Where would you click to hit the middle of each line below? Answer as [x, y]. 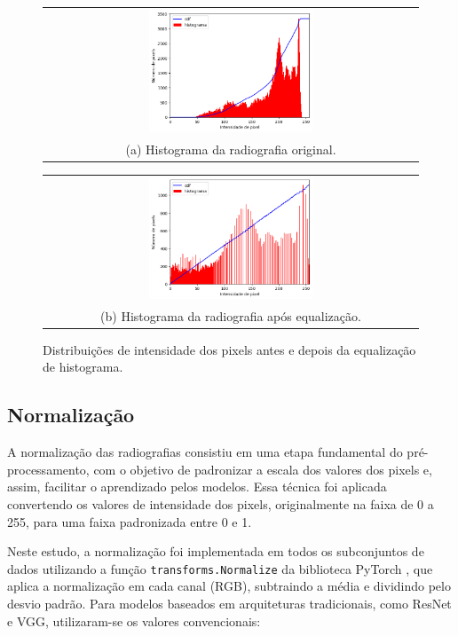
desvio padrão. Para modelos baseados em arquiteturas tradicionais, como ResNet [229, 604]
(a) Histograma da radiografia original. [231, 149]
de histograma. [83, 367]
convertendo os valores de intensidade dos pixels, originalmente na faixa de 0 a [221, 504]
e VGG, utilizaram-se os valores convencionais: [134, 620]
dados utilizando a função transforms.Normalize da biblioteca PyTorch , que [220, 568]
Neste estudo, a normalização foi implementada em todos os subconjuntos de [216, 551]
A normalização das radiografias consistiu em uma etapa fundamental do [205, 452]
